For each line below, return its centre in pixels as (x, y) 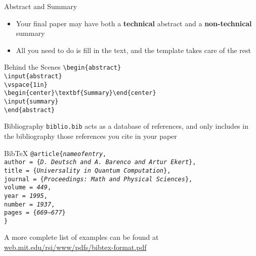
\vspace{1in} (26, 85)
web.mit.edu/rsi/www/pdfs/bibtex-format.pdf (75, 247)
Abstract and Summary (41, 6)
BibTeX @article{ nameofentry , (55, 153)
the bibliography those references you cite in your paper (91, 136)
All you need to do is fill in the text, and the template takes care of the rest (134, 50)
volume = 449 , (28, 188)
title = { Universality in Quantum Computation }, (88, 170)
